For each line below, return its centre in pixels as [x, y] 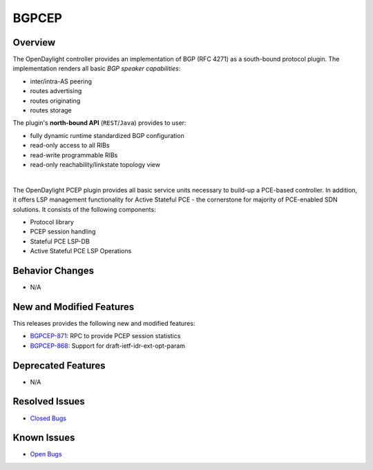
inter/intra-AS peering [61, 81]
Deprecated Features [59, 365]
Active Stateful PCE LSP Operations [81, 251]
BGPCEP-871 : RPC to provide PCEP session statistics [105, 336]
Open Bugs [46, 454]
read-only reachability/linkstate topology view [95, 164]
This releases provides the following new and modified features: [104, 323]
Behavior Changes [54, 270]
